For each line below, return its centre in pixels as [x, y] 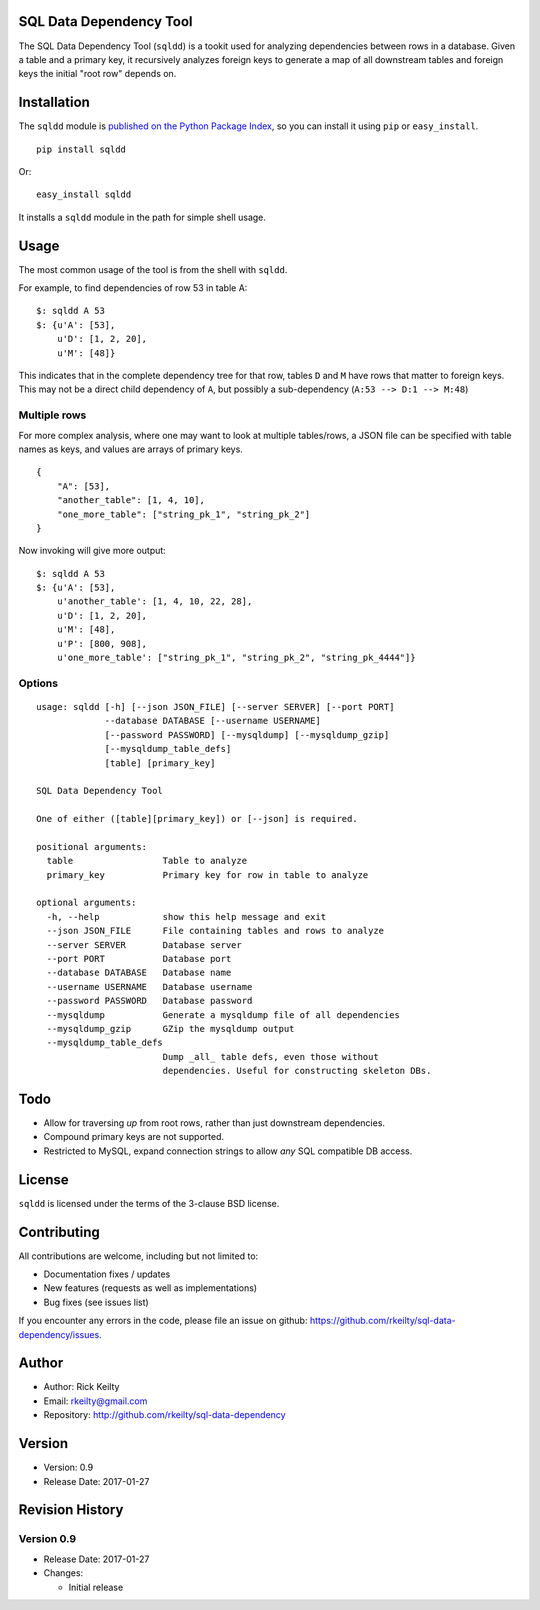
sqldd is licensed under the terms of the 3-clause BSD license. [149, 1203]
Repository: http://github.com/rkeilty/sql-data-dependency [164, 1415]
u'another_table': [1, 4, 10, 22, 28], [154, 601]
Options [38, 683]
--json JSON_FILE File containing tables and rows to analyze [215, 931]
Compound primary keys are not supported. [134, 1137]
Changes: [63, 1573]
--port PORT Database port [139, 958]
